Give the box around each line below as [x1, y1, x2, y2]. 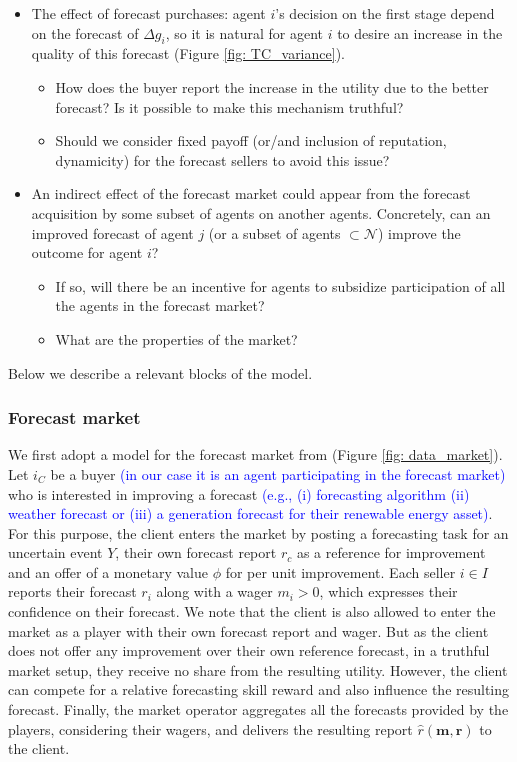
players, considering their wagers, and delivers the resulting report [8, 718, 413, 739]
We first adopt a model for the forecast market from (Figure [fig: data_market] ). [8, 444, 503, 465]
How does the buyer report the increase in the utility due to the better [55, 76, 489, 97]
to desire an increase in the [337, 22, 503, 43]
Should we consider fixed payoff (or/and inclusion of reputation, [55, 130, 447, 151]
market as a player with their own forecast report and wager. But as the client [8, 620, 489, 641]
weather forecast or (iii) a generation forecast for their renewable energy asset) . [8, 503, 493, 524]
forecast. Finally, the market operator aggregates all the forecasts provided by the [8, 699, 509, 720]
